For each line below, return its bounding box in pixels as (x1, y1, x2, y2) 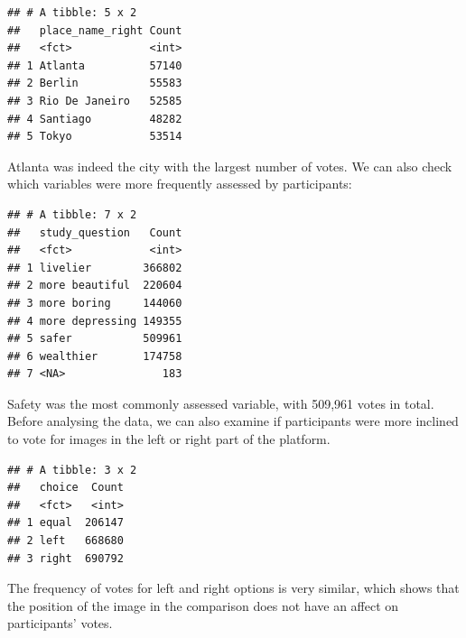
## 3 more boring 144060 (7, 296, 182, 310)
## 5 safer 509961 (7, 332, 182, 346)
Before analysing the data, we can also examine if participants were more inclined (7, 411, 459, 430)
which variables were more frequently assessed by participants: (7, 174, 352, 193)
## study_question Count (7, 226, 182, 239)
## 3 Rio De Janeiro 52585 (7, 94, 182, 107)
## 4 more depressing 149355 (7, 314, 182, 328)
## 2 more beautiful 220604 (7, 279, 182, 292)
